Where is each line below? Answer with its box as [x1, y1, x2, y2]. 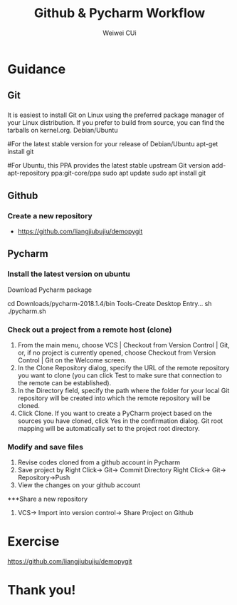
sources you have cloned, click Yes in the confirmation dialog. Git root [17, 416, 223, 425]
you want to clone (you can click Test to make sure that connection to [17, 371, 222, 380]
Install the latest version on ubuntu [7, 269, 130, 279]
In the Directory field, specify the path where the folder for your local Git [17, 386, 230, 395]
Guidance [7, 61, 66, 77]
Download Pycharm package [7, 285, 93, 294]
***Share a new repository [7, 494, 88, 504]
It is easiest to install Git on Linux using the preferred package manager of [7, 111, 224, 119]
